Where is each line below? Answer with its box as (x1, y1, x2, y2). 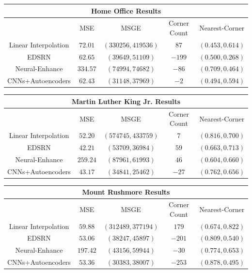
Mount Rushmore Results (82, 187, 170, 197)
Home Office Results (91, 5, 161, 15)
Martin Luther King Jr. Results (71, 96, 181, 106)
